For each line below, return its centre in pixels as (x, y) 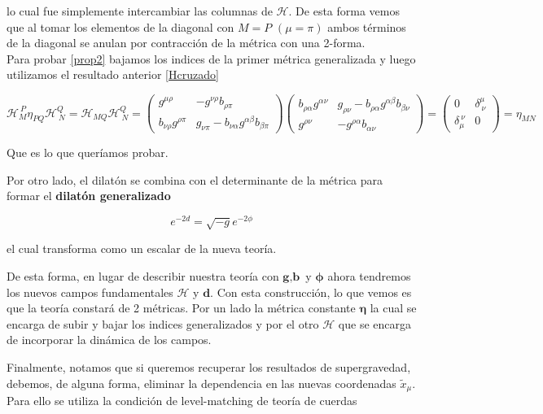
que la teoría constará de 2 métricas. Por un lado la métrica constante (181, 308)
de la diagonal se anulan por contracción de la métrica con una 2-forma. (186, 43)
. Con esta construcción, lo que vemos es (311, 292)
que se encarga (375, 323)
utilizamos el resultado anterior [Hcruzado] (113, 74)
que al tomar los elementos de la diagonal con (120, 26)
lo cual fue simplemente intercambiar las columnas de (140, 11)
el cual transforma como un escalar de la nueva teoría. (142, 248)
